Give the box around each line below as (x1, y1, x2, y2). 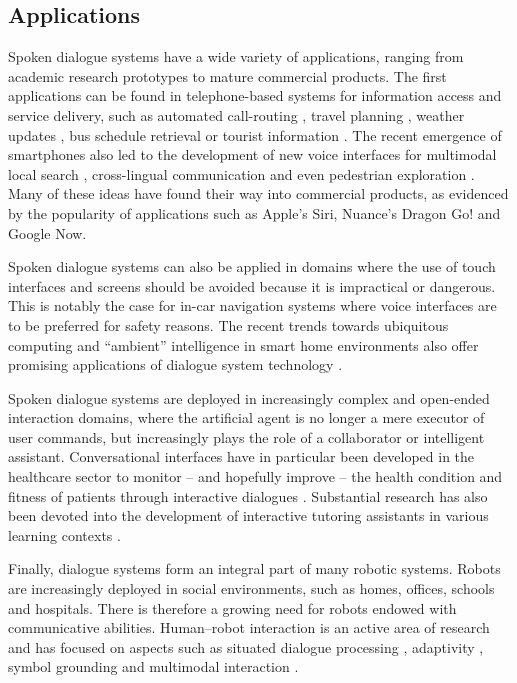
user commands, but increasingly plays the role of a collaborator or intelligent (8, 426, 485, 447)
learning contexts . (8, 524, 121, 545)
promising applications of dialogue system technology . (8, 354, 343, 375)
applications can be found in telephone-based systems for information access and (8, 85, 502, 106)
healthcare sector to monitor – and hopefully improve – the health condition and (8, 466, 503, 487)
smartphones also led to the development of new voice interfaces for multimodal (8, 144, 497, 165)
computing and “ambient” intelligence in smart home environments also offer (8, 334, 479, 355)
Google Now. (8, 222, 87, 243)
